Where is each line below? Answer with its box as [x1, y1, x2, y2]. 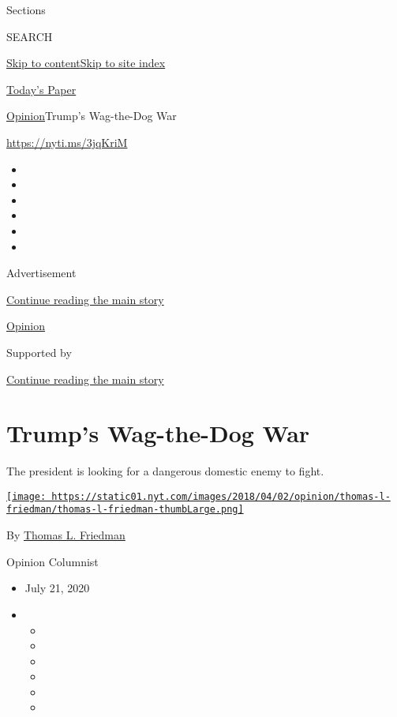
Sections [6, 2, 46, 17]
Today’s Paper [6, 81, 77, 97]
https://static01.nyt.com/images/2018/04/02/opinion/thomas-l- [51, 490, 391, 502]
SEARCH [6, 28, 53, 44]
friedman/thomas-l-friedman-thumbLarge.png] [6, 504, 244, 516]
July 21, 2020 [24, 580, 90, 596]
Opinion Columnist [6, 553, 99, 569]
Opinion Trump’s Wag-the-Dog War [6, 107, 177, 124]
